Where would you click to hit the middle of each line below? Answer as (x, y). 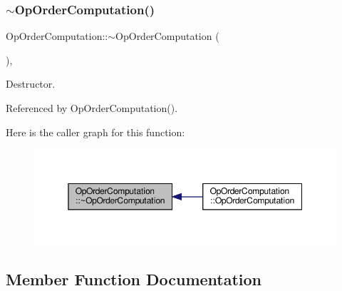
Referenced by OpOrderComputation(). (92, 108)
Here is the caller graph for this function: (95, 132)
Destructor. (31, 84)
